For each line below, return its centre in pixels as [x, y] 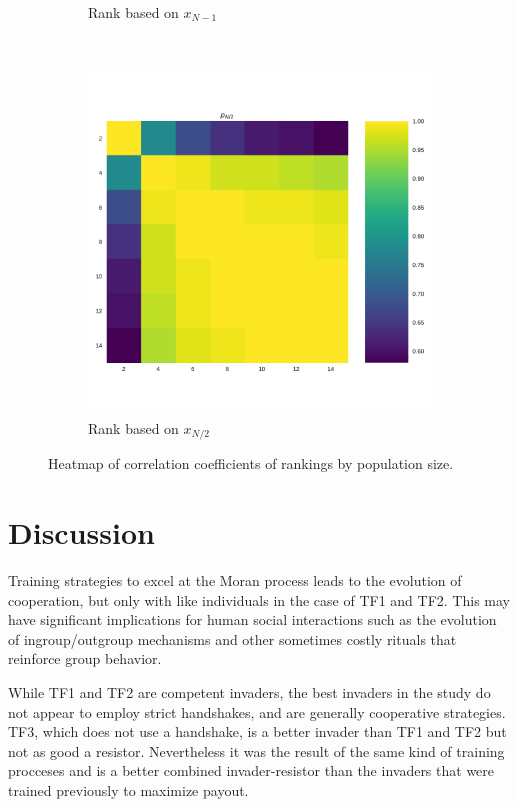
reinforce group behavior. [85, 658]
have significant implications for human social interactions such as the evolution [252, 619]
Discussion [81, 532]
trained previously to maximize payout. [128, 789]
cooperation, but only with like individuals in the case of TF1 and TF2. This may [259, 599]
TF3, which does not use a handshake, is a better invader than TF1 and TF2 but [257, 731]
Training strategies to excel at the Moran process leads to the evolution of [235, 579]
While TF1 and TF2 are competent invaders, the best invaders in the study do [249, 691]
